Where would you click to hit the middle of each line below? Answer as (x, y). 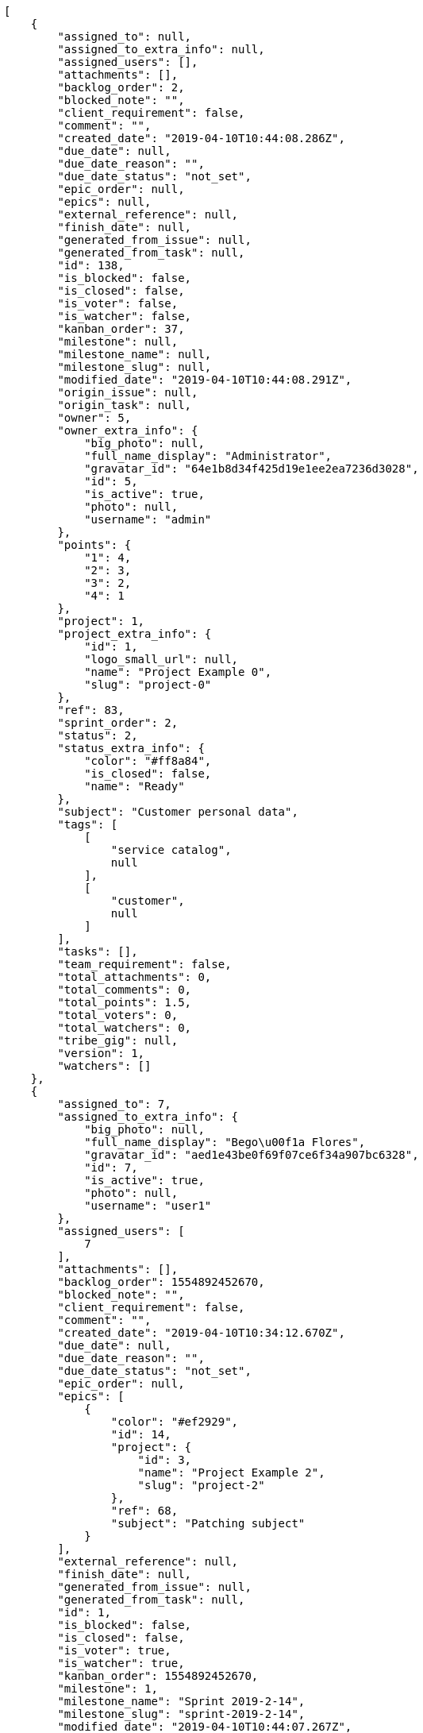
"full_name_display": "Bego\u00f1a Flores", (225, 1142)
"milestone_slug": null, (135, 367)
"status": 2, (98, 735)
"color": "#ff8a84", (148, 761)
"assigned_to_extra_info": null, (161, 49)
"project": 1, (101, 621)
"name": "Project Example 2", (231, 1472)
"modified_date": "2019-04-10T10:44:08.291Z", (205, 380)
